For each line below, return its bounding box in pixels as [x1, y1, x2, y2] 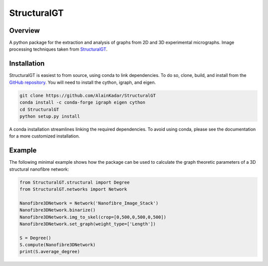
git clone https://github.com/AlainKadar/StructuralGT [19, 92, 156, 98]
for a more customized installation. [9, 133, 80, 139]
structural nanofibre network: [9, 166, 69, 172]
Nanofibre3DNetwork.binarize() [19, 207, 96, 213]
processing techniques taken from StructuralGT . [9, 46, 108, 52]
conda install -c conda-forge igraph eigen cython [19, 100, 146, 105]
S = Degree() [19, 235, 52, 241]
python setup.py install [19, 113, 80, 119]
